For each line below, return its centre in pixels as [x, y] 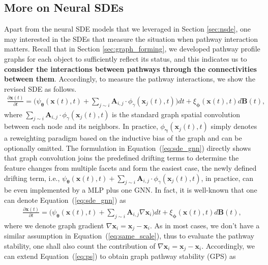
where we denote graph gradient [54, 225]
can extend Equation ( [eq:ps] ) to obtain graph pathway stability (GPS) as [120, 256]
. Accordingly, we [228, 245]
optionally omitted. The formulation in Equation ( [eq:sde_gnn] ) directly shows [128, 148]
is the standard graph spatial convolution [176, 114]
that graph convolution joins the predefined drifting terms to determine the [122, 158]
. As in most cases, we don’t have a [205, 225]
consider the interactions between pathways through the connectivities [130, 69]
